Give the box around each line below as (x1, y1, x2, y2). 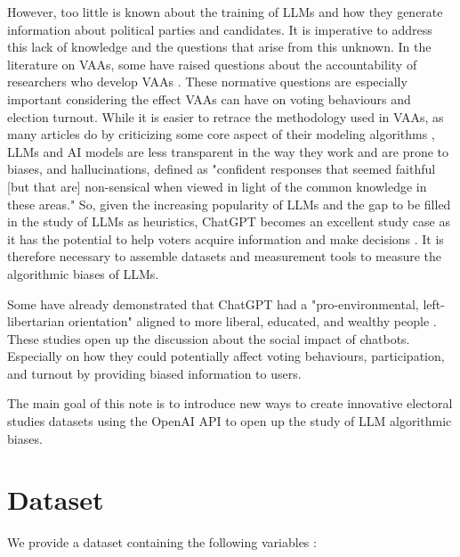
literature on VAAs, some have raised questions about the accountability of (7, 54, 417, 73)
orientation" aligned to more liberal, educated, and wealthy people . (68, 312, 437, 331)
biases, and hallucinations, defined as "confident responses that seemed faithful (7, 160, 436, 178)
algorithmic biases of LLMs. (7, 264, 159, 283)
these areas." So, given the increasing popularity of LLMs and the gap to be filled (7, 194, 451, 213)
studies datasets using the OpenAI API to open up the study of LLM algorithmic (7, 412, 452, 430)
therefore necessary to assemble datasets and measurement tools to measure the (7, 247, 442, 266)
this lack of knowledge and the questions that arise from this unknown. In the (7, 37, 432, 56)
